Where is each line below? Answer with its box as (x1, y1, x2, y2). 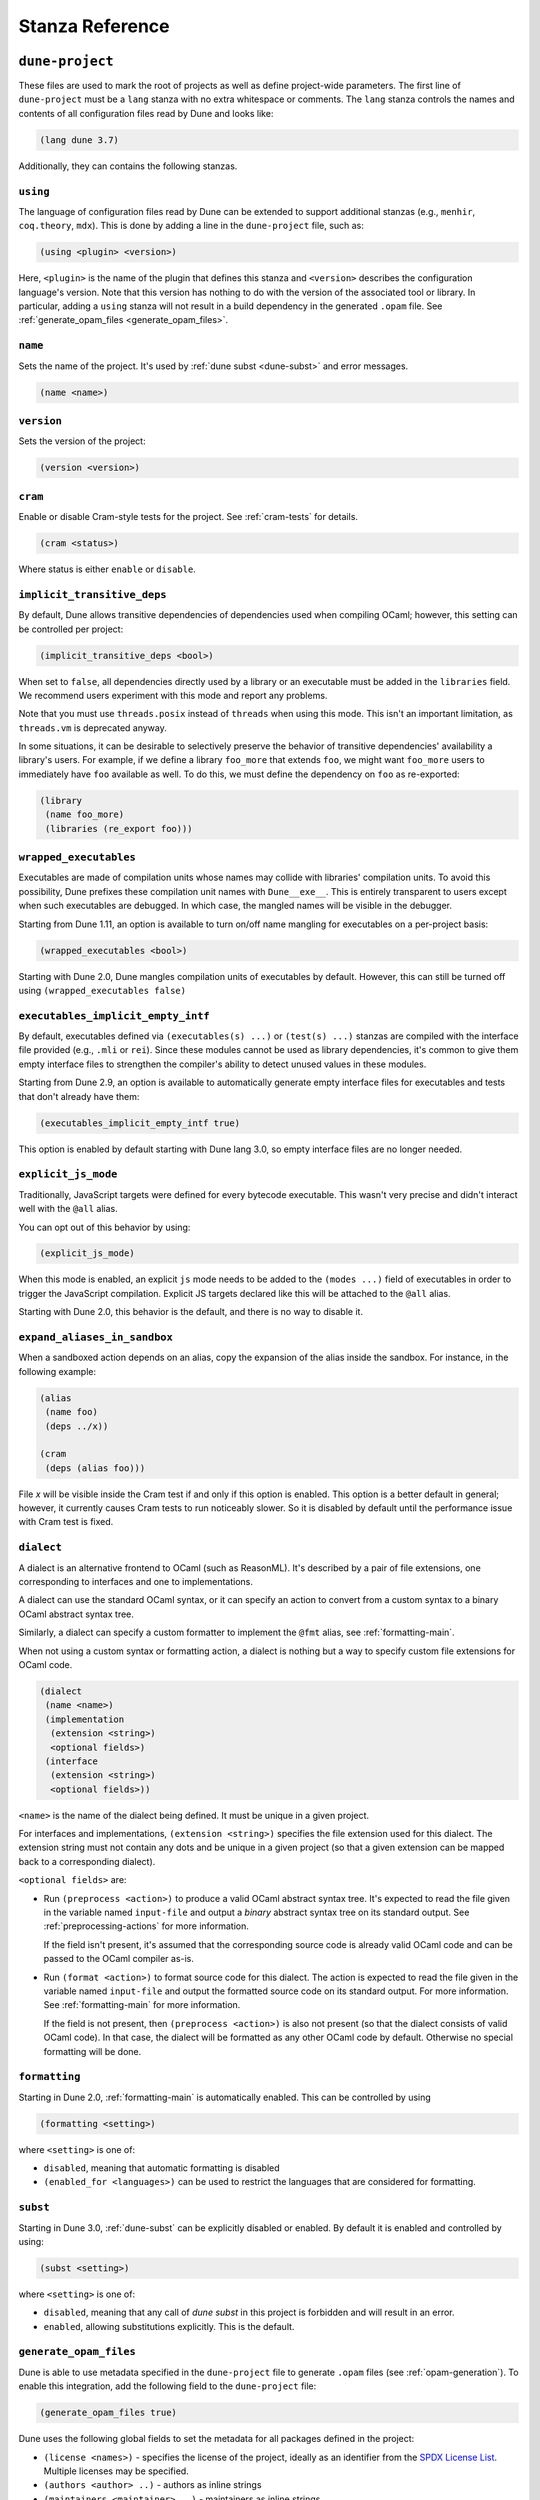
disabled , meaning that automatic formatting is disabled (43, 2162, 280, 2174)
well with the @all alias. (18, 1203, 119, 1215)
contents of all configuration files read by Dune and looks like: (18, 107, 274, 119)
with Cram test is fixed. (18, 1516, 114, 1528)
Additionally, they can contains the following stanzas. (18, 160, 238, 172)
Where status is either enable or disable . (18, 563, 197, 575)
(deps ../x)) (45, 1420, 109, 1432)
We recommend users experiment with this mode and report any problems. (18, 689, 328, 701)
